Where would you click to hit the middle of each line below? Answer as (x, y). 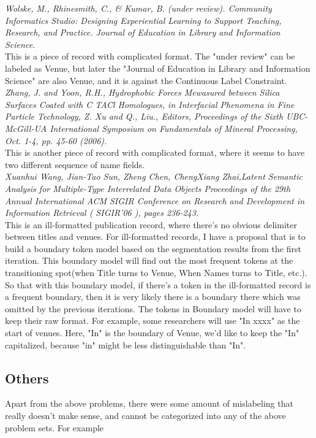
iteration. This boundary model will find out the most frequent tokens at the (149, 260)
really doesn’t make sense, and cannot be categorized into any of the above (145, 416)
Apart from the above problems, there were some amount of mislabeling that (149, 403)
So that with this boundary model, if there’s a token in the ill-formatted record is (158, 284)
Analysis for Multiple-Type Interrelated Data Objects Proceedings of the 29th (148, 188)
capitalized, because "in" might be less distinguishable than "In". (126, 344)
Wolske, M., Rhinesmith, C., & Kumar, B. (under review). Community (138, 8)
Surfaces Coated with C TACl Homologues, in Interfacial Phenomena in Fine (150, 104)
